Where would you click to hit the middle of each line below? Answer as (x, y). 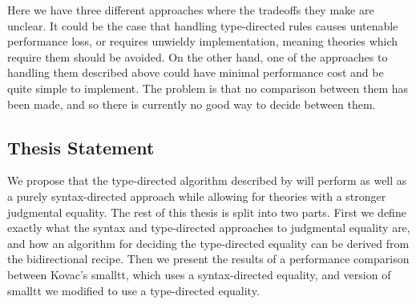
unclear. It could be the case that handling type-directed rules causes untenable (203, 25)
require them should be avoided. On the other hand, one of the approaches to (198, 56)
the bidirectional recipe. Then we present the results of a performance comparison (208, 259)
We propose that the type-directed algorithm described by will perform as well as (207, 180)
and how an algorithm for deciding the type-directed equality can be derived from (208, 243)
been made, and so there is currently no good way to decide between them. (192, 104)
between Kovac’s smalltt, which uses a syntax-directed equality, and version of (199, 274)
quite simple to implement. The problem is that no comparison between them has (208, 88)
